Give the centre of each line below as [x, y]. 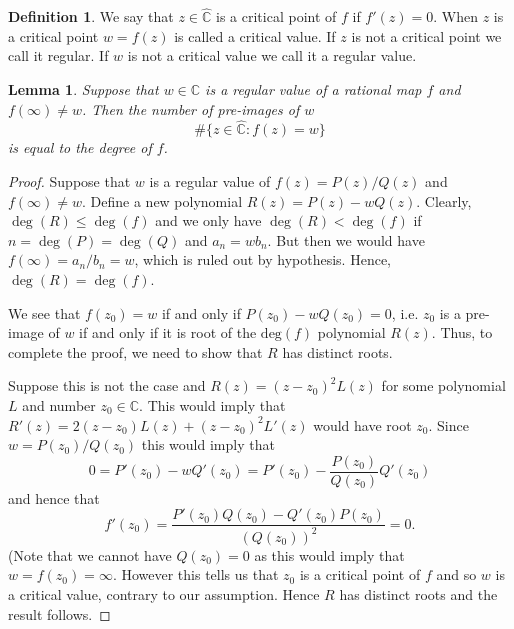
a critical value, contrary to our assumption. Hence [164, 593]
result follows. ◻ [59, 613]
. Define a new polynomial [162, 200]
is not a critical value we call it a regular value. [272, 55]
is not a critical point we [426, 35]
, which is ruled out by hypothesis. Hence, [263, 259]
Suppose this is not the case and [107, 385]
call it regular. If [58, 55]
